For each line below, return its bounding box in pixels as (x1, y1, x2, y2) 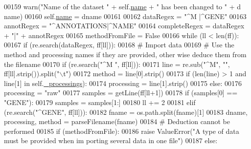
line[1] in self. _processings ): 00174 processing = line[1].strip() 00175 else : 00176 (4, 78, 242, 88)
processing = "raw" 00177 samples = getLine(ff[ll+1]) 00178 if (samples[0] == (4, 87, 238, 98)
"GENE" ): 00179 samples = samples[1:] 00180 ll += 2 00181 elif (4, 97, 196, 107)
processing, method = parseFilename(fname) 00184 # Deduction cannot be (4, 116, 230, 127)
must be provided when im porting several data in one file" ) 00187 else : (4, 135, 218, 146)
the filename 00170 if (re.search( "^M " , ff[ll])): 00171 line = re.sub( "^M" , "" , (4, 59, 230, 69)
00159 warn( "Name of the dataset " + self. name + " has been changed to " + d (4, 1, 241, 11)
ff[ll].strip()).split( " (4, 68, 60, 79)
